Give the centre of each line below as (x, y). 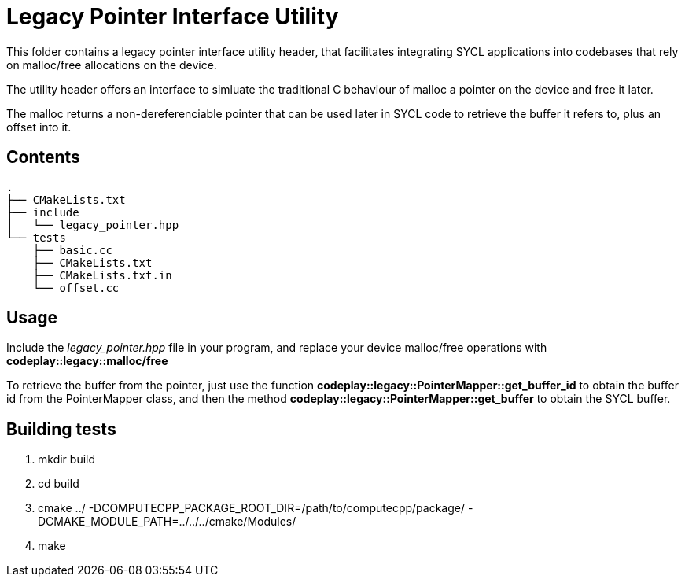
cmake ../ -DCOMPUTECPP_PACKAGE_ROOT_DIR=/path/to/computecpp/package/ (252, 508)
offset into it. (39, 127)
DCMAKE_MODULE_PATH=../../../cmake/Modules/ (167, 522)
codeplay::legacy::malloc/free (87, 361)
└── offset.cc (76, 288)
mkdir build (67, 459)
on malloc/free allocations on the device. (112, 65)
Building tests (61, 429)
